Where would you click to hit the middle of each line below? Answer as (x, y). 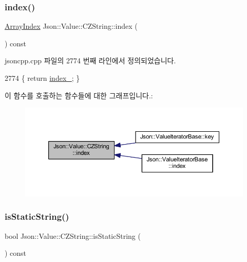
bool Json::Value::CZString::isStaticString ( (73, 235)
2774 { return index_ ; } (42, 78)
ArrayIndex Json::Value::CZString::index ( (71, 26)
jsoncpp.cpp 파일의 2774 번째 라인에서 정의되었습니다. (90, 60)
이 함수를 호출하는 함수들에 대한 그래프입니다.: (79, 95)
